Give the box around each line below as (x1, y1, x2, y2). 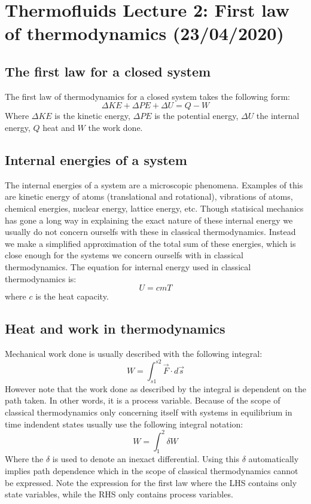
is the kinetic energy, (54, 109, 130, 122)
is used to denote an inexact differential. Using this (52, 453, 239, 465)
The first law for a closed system (5, 62, 211, 80)
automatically (248, 453, 299, 465)
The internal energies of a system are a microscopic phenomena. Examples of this (5, 178, 303, 191)
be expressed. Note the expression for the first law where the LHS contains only (5, 476, 297, 488)
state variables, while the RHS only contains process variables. (5, 488, 233, 500)
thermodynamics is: (5, 272, 77, 285)
